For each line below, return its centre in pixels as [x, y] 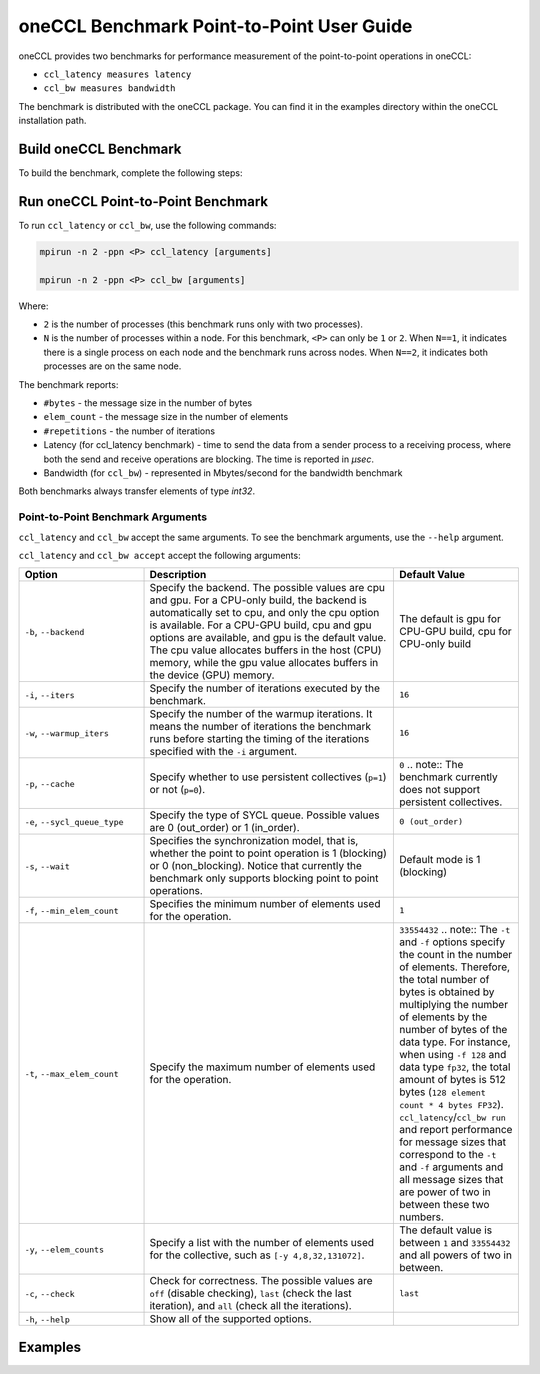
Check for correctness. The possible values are [261, 1281]
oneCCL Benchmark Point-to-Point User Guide [215, 26]
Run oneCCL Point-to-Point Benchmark [143, 201]
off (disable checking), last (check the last [250, 1293]
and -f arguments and [451, 1167]
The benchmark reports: [68, 384]
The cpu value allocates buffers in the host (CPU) [265, 650]
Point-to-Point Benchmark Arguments [113, 517]
